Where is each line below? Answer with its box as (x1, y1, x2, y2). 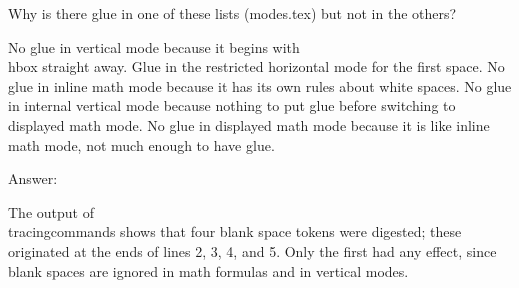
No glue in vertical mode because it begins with (8, 36, 300, 57)
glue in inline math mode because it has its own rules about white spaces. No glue (8, 75, 512, 96)
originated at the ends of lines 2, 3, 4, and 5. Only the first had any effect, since (8, 240, 497, 261)
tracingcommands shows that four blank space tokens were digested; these (8, 221, 462, 242)
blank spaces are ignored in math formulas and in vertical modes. (8, 260, 409, 281)
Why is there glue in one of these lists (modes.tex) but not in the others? (8, 3, 457, 23)
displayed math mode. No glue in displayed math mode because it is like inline (8, 114, 490, 135)
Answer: (8, 168, 58, 189)
